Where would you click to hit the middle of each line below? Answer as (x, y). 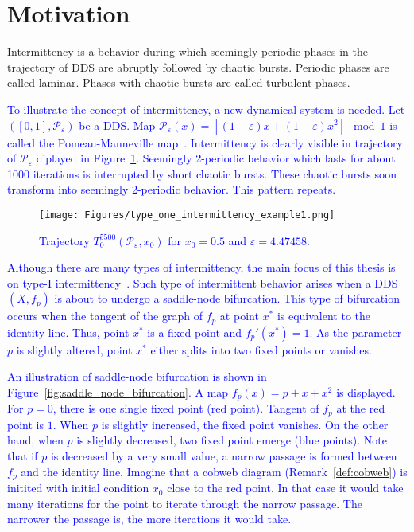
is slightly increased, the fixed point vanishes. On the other (245, 424)
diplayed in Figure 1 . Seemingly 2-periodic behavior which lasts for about (216, 158)
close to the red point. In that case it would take (285, 488)
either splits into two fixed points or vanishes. (261, 349)
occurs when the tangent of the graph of (105, 316)
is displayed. (366, 391)
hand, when (35, 440)
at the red (361, 408)
